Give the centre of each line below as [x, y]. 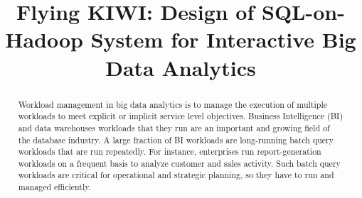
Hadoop [44, 39]
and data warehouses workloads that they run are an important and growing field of [174, 127]
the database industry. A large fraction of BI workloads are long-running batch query [176, 139]
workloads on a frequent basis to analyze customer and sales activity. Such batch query [179, 163]
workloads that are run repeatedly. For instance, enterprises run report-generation [170, 152]
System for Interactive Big [223, 39]
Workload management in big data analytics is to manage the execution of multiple [172, 104]
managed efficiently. [54, 187]
